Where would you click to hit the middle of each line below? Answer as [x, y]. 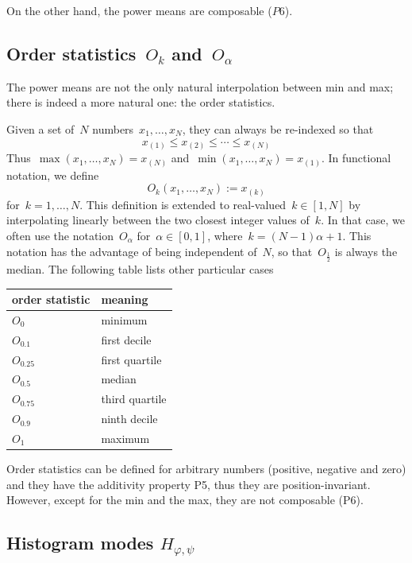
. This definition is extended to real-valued [183, 204]
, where [225, 235]
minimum [124, 319]
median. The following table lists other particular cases [140, 268]
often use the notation [60, 235]
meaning [125, 299]
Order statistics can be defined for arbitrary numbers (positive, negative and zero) [206, 469]
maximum [125, 438]
